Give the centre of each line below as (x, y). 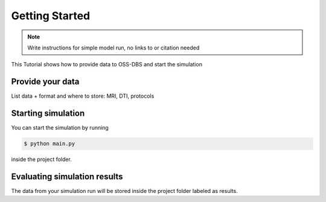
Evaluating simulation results (67, 176)
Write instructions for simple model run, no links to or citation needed (113, 48)
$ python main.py (50, 144)
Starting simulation (48, 114)
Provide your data (45, 82)
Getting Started (51, 16)
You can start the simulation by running (60, 128)
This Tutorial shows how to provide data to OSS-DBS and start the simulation (107, 65)
